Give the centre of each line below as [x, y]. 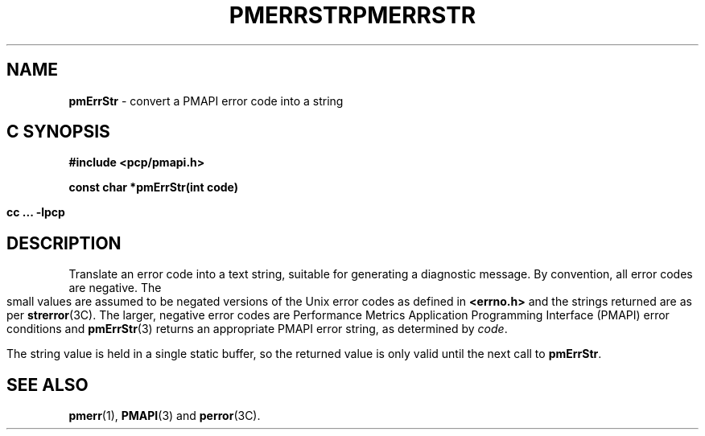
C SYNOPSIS [58, 132]
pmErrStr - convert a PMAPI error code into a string [206, 101]
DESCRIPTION [64, 243]
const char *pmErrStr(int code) [154, 187]
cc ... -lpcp [36, 212]
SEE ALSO [47, 385]
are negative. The [115, 288]
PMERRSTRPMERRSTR [352, 15]
